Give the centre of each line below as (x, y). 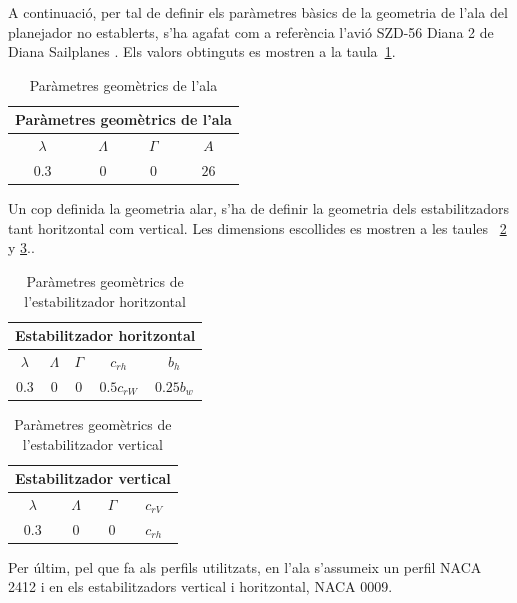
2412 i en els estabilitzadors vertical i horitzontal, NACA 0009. (200, 586)
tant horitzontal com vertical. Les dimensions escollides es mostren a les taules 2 (257, 227)
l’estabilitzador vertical (92, 443)
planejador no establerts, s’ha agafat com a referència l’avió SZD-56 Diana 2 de (251, 31)
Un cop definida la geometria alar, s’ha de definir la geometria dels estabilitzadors (259, 208)
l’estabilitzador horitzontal (105, 300)
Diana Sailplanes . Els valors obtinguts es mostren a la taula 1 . (202, 51)
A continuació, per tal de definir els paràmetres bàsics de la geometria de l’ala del (258, 12)
